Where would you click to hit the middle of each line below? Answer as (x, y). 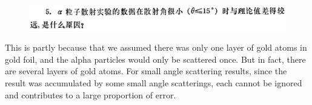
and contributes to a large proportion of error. (91, 94)
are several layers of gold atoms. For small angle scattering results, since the (146, 71)
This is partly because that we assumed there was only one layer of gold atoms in (156, 47)
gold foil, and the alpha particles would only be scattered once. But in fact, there (155, 59)
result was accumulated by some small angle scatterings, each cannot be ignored (154, 83)
